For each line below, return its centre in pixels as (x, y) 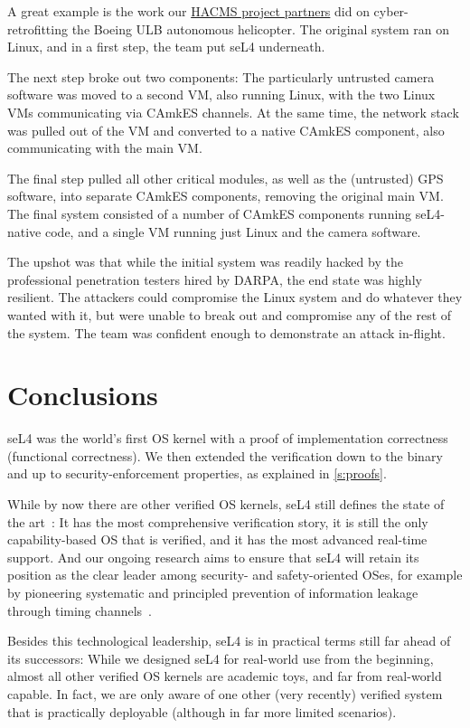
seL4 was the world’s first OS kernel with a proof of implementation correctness (228, 438)
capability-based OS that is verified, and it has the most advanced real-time (217, 539)
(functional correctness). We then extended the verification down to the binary (225, 455)
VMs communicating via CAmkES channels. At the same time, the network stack (233, 112)
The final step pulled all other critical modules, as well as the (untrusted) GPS (226, 178)
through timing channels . (80, 610)
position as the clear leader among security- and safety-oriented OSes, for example (235, 575)
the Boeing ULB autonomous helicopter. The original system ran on (261, 28)
